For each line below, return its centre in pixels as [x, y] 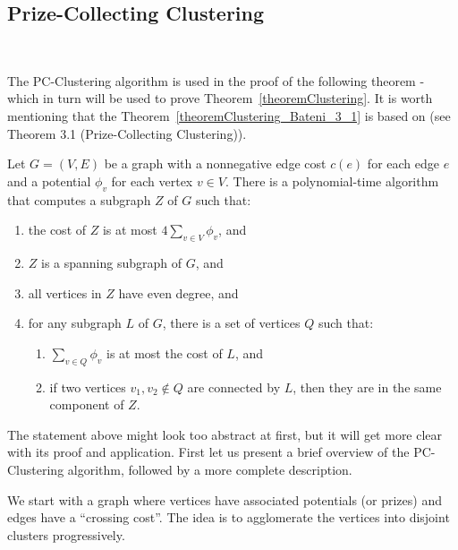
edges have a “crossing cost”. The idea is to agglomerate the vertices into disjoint [229, 517]
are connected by [234, 387]
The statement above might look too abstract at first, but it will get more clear [225, 434]
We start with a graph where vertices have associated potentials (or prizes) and [225, 499]
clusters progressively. [66, 534]
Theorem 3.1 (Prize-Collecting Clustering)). [127, 133]
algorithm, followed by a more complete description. [210, 469]
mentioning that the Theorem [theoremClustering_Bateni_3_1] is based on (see [229, 115]
